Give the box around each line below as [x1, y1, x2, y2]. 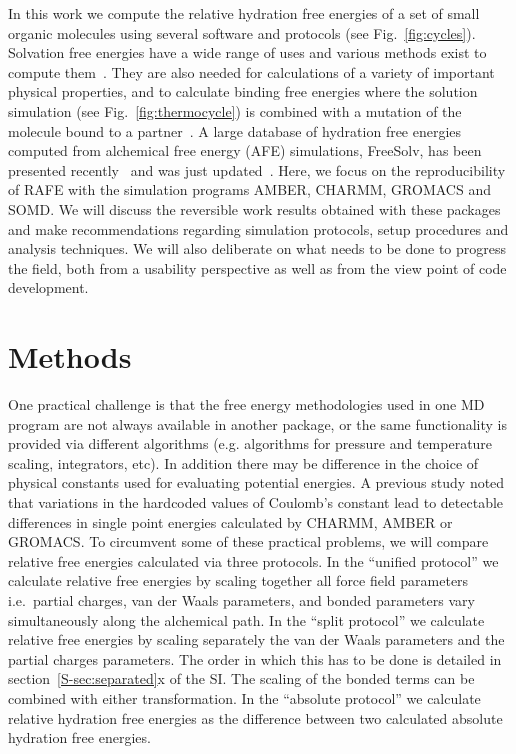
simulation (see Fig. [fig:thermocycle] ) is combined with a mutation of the [8, 100, 462, 121]
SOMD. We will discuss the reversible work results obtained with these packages [8, 198, 501, 219]
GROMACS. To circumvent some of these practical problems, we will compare [8, 531, 489, 552]
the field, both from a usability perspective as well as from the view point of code [8, 257, 507, 278]
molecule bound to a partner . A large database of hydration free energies [8, 120, 462, 141]
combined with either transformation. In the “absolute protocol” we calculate [8, 687, 481, 708]
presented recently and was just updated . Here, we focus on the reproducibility [8, 159, 506, 180]
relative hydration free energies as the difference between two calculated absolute [8, 707, 503, 728]
